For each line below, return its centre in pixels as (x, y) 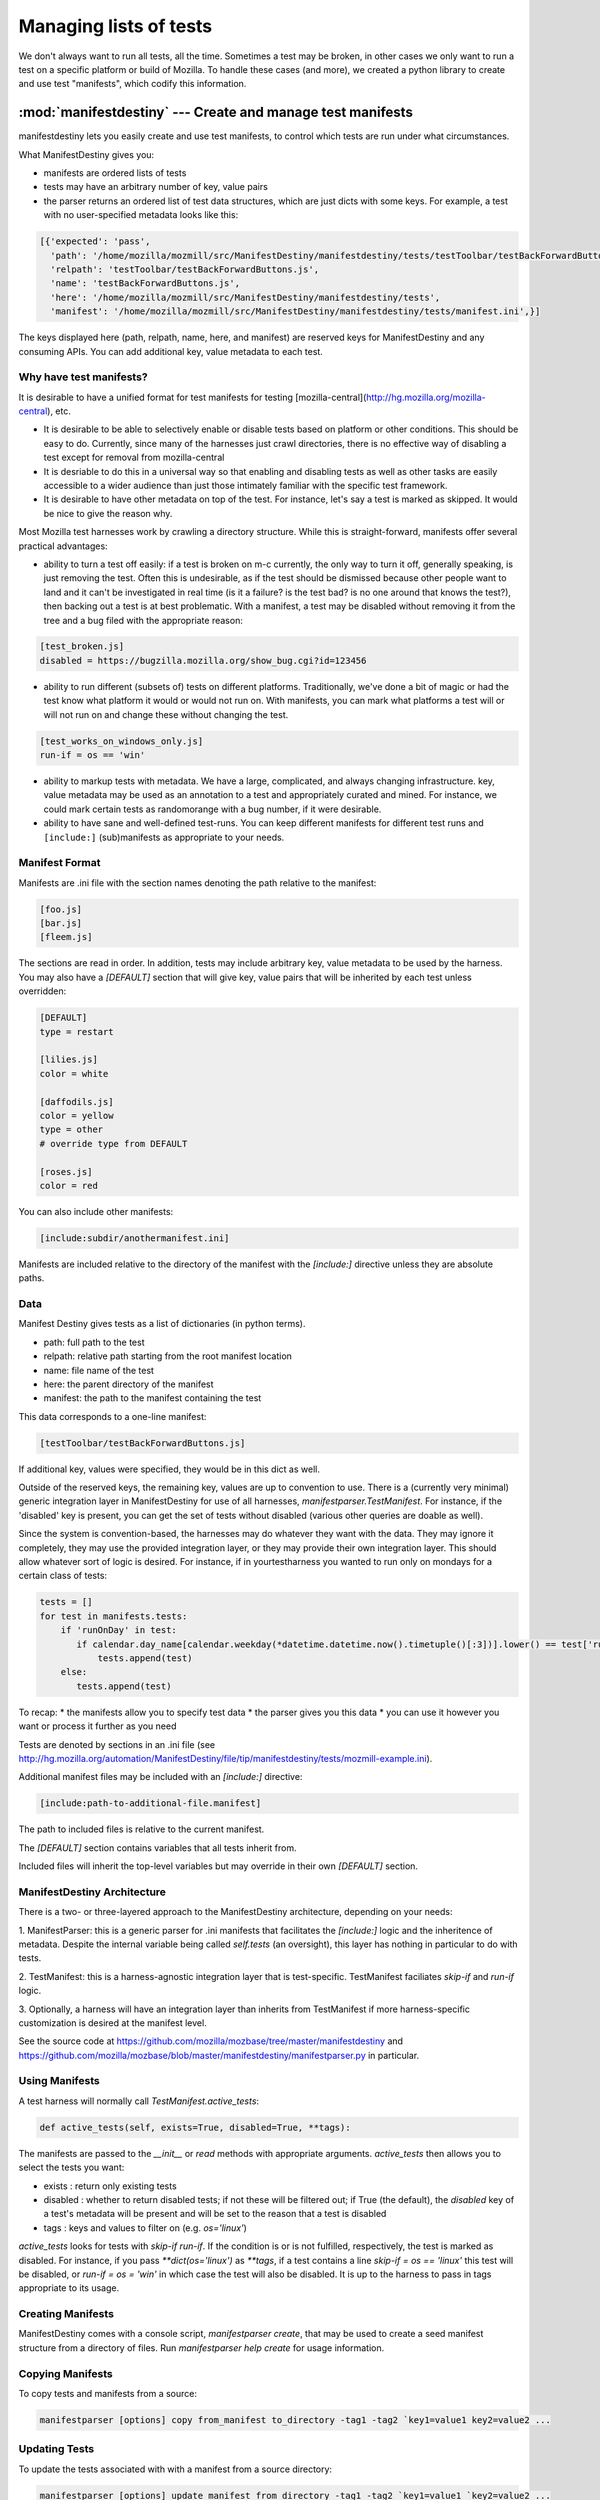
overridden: (42, 991)
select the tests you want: (71, 2167)
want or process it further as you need (97, 1726)
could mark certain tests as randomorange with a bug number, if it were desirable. (212, 809)
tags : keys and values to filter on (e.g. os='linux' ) (145, 2227)
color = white (74, 1073)
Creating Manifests (66, 2314)
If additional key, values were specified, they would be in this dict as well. (169, 1469)
